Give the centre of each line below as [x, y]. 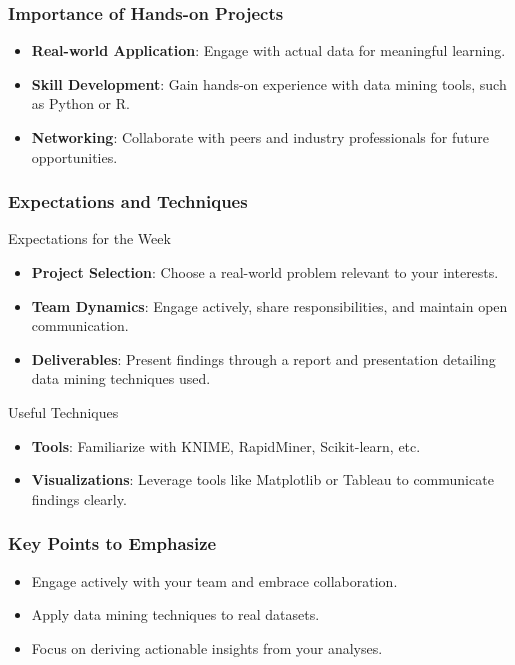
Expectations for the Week [89, 238]
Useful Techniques [63, 411]
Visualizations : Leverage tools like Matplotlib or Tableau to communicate [262, 479]
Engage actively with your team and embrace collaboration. [214, 580]
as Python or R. [80, 103]
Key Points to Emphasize [112, 543]
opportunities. [74, 156]
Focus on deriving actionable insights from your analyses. [207, 647]
